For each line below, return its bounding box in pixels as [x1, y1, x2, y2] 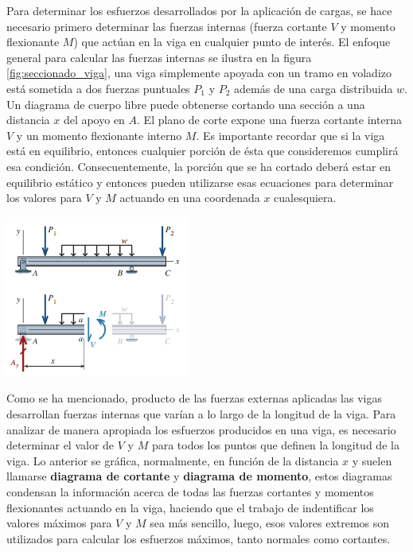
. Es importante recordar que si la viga [196, 126, 385, 143]
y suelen [352, 452, 392, 468]
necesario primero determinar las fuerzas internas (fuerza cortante [6, 17, 327, 34]
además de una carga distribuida [234, 80, 393, 96]
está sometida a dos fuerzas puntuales [6, 80, 190, 96]
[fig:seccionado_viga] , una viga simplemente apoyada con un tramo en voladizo [6, 64, 392, 81]
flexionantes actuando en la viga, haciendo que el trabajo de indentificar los [6, 499, 374, 515]
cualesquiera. [274, 189, 337, 206]
